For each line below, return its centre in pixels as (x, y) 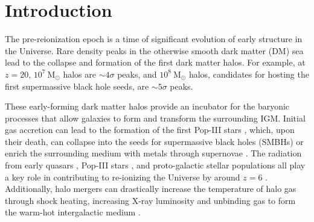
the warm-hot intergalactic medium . (73, 212)
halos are (79, 74)
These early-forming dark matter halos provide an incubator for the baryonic (147, 106)
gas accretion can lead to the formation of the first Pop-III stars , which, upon (150, 130)
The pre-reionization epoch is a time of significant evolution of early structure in (154, 39)
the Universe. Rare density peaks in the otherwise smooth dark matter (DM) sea (154, 50)
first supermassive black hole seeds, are (77, 86)
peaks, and (137, 74)
